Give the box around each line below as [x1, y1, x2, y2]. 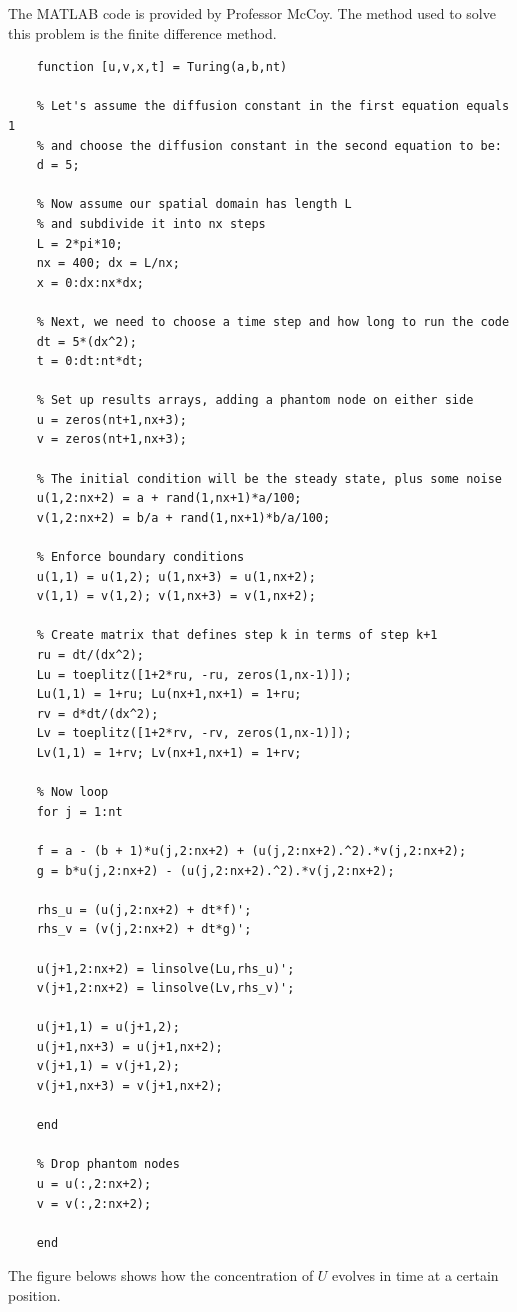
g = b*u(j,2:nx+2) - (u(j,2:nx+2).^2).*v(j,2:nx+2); [36, 863, 395, 878]
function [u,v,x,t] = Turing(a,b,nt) [36, 60, 288, 75]
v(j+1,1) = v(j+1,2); [36, 1059, 180, 1074]
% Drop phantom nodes [36, 1157, 180, 1172]
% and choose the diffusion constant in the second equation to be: [36, 138, 502, 153]
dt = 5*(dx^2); [36, 334, 137, 349]
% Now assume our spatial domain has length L [36, 197, 352, 212]
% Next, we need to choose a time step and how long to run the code [36, 314, 510, 329]
